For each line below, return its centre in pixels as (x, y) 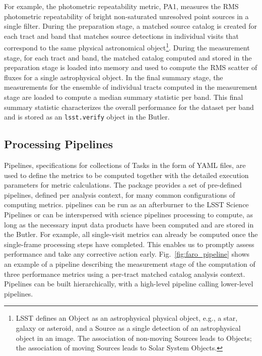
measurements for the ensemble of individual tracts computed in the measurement (131, 87)
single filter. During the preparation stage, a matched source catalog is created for (131, 26)
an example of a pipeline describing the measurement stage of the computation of (130, 263)
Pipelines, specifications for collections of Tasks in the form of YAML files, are (125, 165)
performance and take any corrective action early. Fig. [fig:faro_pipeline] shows (127, 254)
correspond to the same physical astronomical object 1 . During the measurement (127, 47)
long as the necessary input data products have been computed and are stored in (129, 224)
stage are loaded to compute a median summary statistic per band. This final (124, 97)
